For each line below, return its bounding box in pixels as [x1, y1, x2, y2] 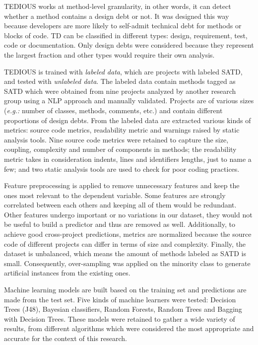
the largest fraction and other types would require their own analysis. [4, 49, 215, 60]
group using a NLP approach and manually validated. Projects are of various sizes [4, 95, 254, 106]
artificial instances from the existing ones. [4, 268, 130, 278]
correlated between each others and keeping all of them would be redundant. [4, 200, 237, 210]
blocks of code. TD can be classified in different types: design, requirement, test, [4, 30, 248, 40]
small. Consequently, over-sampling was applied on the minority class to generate [4, 258, 251, 268]
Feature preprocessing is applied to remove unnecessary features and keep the [4, 180, 240, 191]
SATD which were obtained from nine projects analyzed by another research [4, 85, 236, 96]
